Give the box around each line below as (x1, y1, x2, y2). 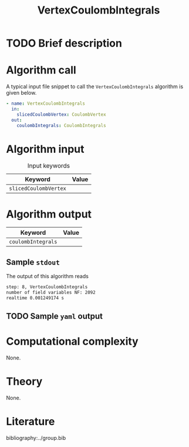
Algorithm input (6, 142, 85, 156)
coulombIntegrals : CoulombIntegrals (16, 122, 107, 128)
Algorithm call (6, 64, 76, 77)
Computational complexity (6, 335, 139, 348)
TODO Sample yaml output (6, 311, 103, 321)
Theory (6, 375, 43, 388)
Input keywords (27, 162, 70, 170)
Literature (6, 415, 55, 428)
